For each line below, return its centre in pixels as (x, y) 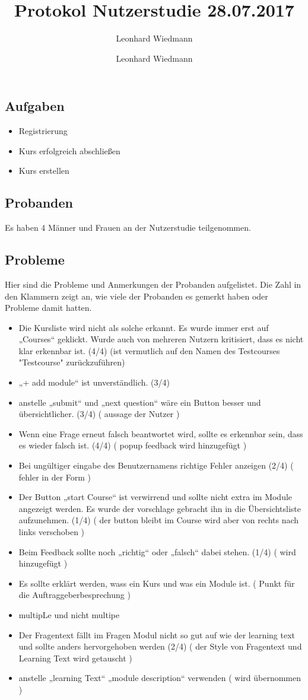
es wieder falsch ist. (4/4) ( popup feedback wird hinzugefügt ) (133, 445)
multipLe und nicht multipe (69, 614)
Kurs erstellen (44, 171)
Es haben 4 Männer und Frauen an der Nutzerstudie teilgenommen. (128, 227)
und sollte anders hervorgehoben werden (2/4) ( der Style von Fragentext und (160, 646)
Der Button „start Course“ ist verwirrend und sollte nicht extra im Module (155, 497)
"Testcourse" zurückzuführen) (72, 362)
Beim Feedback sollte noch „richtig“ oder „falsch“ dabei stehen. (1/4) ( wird (157, 551)
